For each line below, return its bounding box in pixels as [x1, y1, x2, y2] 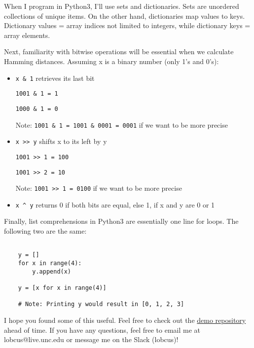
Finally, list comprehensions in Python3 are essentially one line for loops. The [4, 216, 239, 226]
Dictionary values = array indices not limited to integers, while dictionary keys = [4, 20, 251, 31]
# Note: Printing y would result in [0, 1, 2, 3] [18, 301, 184, 308]
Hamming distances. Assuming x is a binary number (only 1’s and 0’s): [4, 56, 219, 66]
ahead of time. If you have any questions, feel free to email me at [4, 324, 200, 335]
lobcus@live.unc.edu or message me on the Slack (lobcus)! [4, 334, 179, 345]
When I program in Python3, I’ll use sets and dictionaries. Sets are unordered [4, 1, 239, 11]
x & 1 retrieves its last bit [15, 72, 95, 83]
